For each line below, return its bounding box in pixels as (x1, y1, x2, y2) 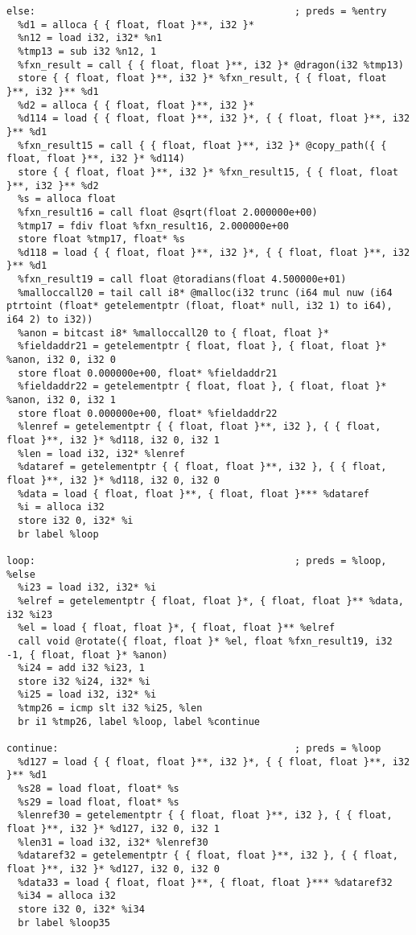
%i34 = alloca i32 (18, 890, 117, 902)
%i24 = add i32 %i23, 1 (18, 662, 145, 674)
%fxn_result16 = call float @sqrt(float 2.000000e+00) (18, 206, 318, 218)
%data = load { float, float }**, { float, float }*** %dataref (18, 488, 370, 500)
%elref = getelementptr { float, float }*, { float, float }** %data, (18, 595, 404, 607)
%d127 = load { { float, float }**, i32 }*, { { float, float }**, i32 (18, 756, 410, 768)
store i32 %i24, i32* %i (18, 675, 150, 687)
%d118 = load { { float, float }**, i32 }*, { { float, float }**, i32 (18, 246, 410, 258)
